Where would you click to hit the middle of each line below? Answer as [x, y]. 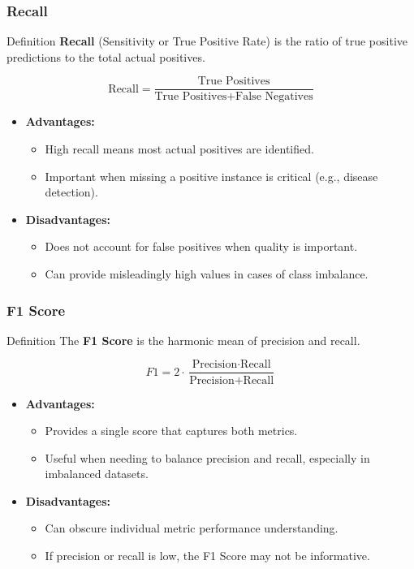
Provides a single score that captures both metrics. [171, 431]
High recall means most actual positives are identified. [179, 149]
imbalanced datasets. [97, 474]
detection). [71, 192]
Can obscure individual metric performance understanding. [192, 528]
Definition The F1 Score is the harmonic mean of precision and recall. [183, 340]
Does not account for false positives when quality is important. [201, 246]
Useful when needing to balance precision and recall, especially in [207, 457]
